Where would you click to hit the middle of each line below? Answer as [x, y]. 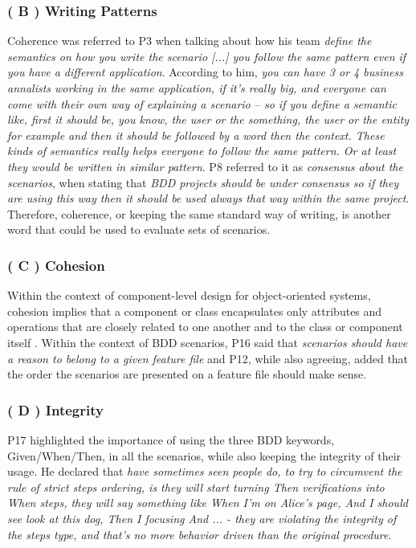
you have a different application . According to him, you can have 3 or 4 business [206, 72]
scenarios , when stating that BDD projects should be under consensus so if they [203, 182]
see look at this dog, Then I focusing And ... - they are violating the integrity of [202, 518]
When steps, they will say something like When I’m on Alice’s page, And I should [208, 503]
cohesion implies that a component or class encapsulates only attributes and [195, 311]
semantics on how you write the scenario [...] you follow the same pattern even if [207, 56]
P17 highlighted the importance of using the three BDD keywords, [171, 439]
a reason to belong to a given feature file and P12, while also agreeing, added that [208, 358]
